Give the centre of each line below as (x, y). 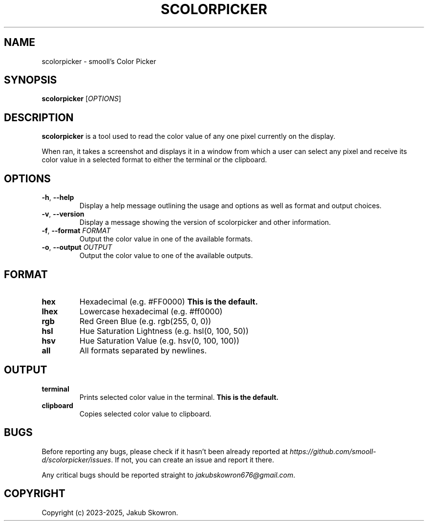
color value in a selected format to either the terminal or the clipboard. (154, 160)
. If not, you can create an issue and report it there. (193, 459)
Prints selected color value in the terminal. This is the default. (179, 397)
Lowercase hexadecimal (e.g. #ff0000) (151, 311)
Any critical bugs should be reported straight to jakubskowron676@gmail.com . (169, 475)
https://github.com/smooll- (333, 451)
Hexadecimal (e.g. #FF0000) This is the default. (169, 301)
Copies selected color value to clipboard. (145, 414)
